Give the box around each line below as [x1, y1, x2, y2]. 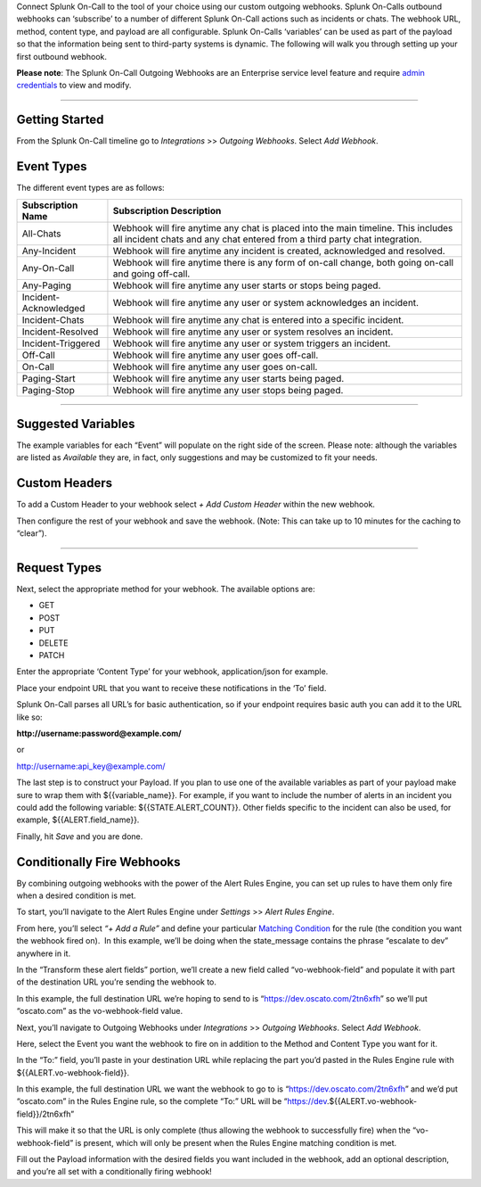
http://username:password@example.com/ [16, 728, 182, 738]
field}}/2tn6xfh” [16, 1109, 75, 1119]
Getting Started [16, 112, 104, 128]
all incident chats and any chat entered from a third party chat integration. [112, 233, 422, 245]
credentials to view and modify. [16, 80, 132, 91]
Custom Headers [16, 475, 113, 490]
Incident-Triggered [21, 337, 101, 350]
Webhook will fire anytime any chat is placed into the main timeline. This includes [112, 221, 453, 234]
